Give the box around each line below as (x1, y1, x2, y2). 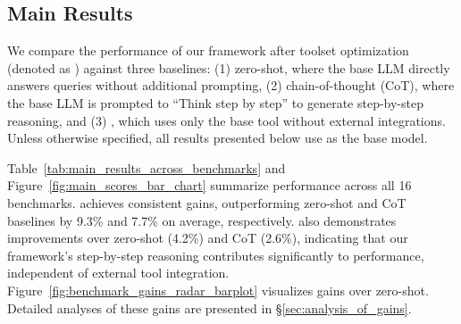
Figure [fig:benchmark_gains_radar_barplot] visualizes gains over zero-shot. (7, 280, 429, 299)
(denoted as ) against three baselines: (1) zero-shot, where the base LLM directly (7, 58, 450, 77)
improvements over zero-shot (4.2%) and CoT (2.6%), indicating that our (7, 228, 408, 247)
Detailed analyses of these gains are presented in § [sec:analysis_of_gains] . (7, 298, 412, 317)
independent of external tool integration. (7, 263, 230, 282)
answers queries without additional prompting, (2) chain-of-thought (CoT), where (7, 76, 455, 95)
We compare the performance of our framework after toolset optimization (7, 41, 409, 60)
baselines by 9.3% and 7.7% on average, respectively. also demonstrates (7, 211, 397, 229)
